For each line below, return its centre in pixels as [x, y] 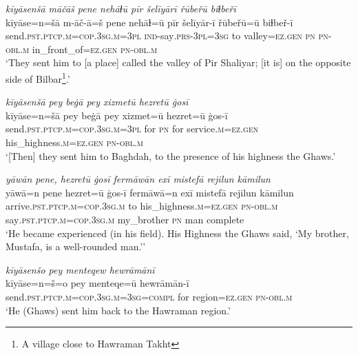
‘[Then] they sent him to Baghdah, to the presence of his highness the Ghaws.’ [171, 155]
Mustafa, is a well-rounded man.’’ [76, 246]
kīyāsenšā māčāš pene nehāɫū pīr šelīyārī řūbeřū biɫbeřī [121, 8]
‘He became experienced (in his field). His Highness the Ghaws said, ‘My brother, [177, 233]
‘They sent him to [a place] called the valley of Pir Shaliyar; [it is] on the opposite [178, 62]
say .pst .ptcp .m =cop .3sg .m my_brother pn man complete [125, 219]
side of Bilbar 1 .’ [38, 77]
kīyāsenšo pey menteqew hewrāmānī [80, 269]
